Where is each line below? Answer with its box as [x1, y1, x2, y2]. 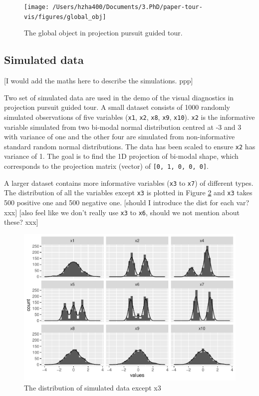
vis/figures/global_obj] [24, 13, 106, 20]
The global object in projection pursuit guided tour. [24, 27, 183, 38]
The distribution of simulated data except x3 [24, 382, 161, 393]
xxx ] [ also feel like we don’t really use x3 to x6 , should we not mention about [4, 207, 240, 217]
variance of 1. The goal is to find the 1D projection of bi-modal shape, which [4, 151, 239, 161]
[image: [24, 3, 49, 10]
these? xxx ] [4, 217, 38, 227]
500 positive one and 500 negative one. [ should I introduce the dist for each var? [4, 197, 250, 207]
